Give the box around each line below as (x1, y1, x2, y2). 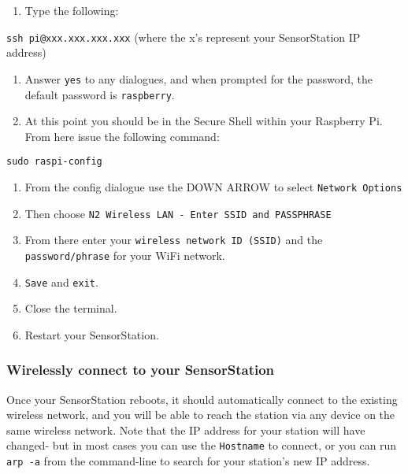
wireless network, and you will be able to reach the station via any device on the (6, 406, 395, 423)
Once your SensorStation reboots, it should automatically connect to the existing (6, 391, 398, 407)
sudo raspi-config (6, 156, 102, 168)
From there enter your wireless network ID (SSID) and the (24, 231, 323, 248)
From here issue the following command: (24, 128, 220, 144)
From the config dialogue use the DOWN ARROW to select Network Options (24, 179, 402, 194)
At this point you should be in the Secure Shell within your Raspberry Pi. (24, 113, 383, 129)
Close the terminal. (24, 300, 117, 317)
